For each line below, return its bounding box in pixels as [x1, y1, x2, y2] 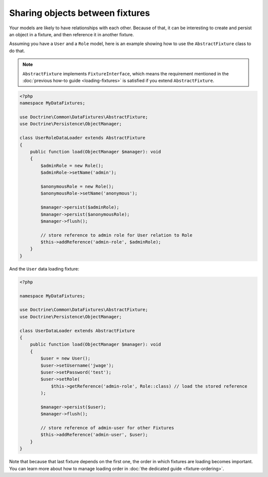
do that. [9, 48, 25, 54]
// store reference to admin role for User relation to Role [40, 232, 193, 238]
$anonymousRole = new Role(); [40, 184, 114, 189]
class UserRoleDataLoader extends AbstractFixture [19, 135, 146, 141]
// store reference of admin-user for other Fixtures [40, 425, 174, 431]
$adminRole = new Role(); [40, 163, 104, 168]
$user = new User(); [40, 355, 91, 361]
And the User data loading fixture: [9, 266, 79, 272]
